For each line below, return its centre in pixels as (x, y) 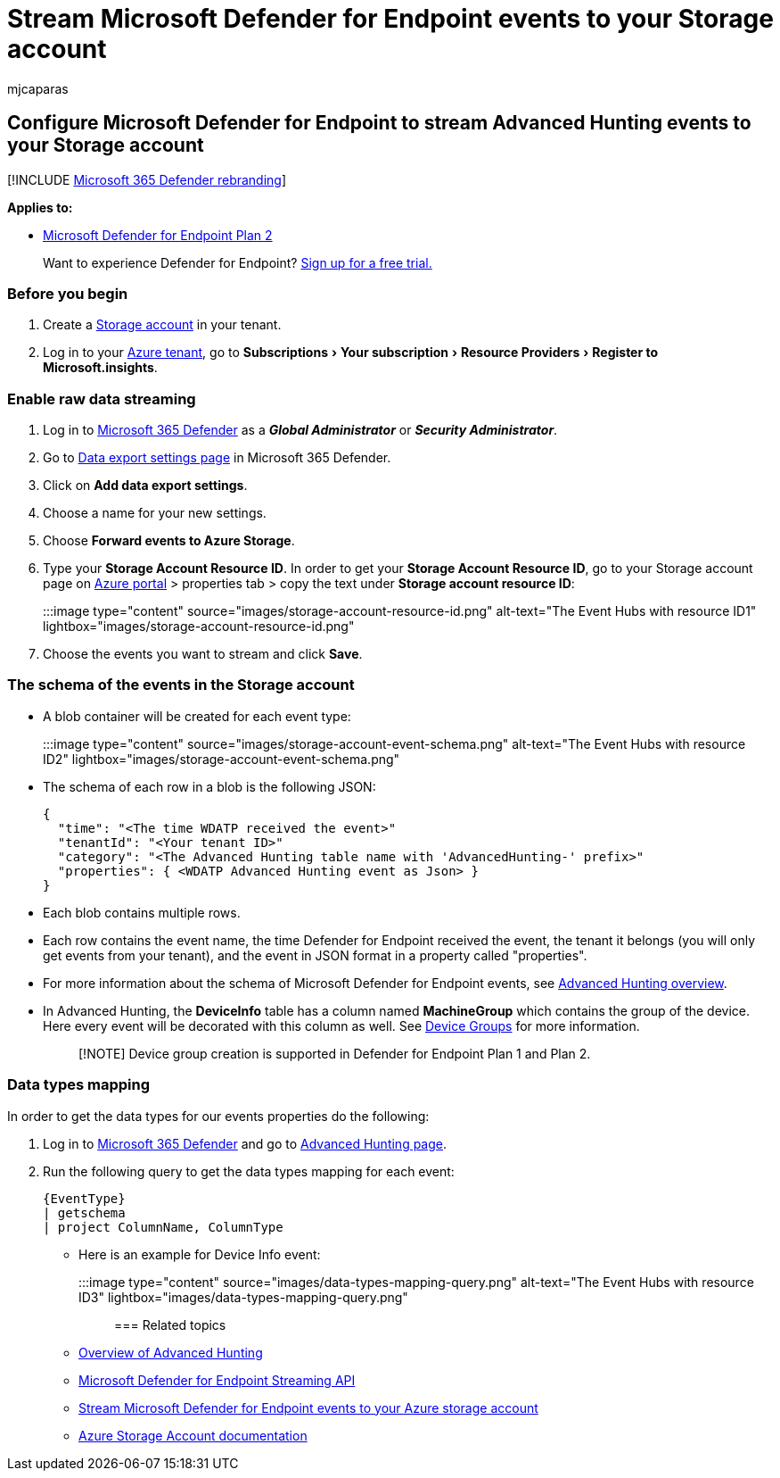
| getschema (84, 1212)
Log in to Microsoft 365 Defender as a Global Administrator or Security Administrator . (300, 430)
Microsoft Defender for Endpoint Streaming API (217, 1380)
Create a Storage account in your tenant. (162, 325)
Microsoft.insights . (100, 368)
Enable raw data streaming (102, 399)
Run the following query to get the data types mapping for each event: (249, 1171)
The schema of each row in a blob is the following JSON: (209, 786)
